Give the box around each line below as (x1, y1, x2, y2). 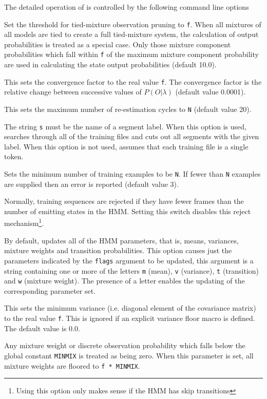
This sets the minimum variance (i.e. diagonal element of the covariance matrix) (4, 302, 256, 313)
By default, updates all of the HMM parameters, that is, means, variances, (4, 235, 239, 245)
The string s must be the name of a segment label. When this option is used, (4, 121, 246, 131)
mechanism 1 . (4, 216, 44, 229)
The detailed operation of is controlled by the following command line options (4, 2, 249, 12)
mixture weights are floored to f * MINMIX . (4, 360, 140, 371)
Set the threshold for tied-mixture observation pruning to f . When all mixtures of (4, 18, 261, 29)
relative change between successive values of (4, 86, 142, 97)
